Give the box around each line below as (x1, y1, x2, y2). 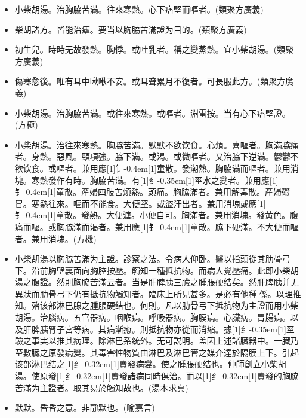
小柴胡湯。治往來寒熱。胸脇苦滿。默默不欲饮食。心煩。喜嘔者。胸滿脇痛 (14, 138, 299, 151)
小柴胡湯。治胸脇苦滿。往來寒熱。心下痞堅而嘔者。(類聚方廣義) (14, 3, 264, 15)
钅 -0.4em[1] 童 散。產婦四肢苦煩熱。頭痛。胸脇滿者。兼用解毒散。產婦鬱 (14, 185, 290, 198)
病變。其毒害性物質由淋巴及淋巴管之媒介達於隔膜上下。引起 (64, 346, 299, 358)
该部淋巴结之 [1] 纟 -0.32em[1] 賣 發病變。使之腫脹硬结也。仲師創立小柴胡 (14, 358, 286, 370)
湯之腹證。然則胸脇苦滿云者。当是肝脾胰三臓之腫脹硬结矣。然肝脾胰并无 (14, 276, 299, 288)
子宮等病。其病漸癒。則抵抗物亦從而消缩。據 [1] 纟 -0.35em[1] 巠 (56, 322, 295, 335)
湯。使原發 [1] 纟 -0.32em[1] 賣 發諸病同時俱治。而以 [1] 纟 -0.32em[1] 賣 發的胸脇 (14, 370, 299, 382)
